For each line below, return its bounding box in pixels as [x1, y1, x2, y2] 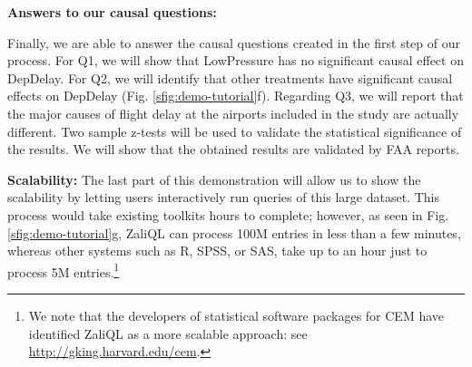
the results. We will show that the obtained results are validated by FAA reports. [7, 140, 459, 159]
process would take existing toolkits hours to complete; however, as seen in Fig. [7, 205, 449, 224]
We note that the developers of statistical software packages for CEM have [28, 305, 445, 324]
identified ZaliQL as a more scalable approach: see [28, 324, 308, 343]
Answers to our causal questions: [7, 3, 217, 21]
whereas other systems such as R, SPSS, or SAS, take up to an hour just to [7, 241, 428, 260]
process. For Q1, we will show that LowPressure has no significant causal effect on [7, 51, 464, 70]
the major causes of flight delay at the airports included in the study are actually [7, 103, 459, 122]
